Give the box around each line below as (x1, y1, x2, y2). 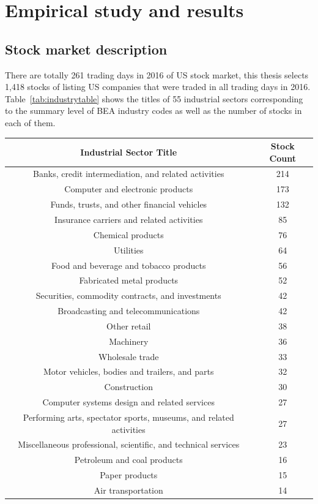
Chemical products (93, 228, 164, 241)
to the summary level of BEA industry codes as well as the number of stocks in (5, 104, 302, 117)
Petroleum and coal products (74, 453, 183, 466)
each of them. (5, 116, 56, 129)
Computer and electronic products (64, 182, 193, 195)
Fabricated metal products (79, 274, 179, 287)
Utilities (113, 243, 144, 256)
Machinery (109, 334, 149, 347)
